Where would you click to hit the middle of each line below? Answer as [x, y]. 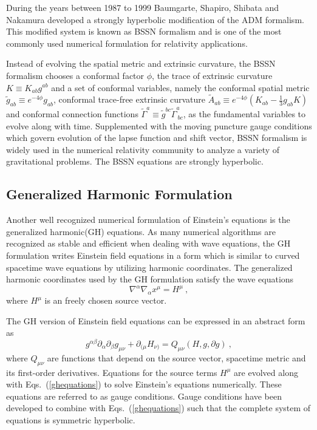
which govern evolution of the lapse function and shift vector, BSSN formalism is [157, 138]
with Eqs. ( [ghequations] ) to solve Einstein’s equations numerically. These [144, 384]
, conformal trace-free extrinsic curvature [130, 99]
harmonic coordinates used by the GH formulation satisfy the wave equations [150, 279]
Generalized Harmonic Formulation [119, 194]
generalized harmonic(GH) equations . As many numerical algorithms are [141, 231]
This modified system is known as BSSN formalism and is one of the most [144, 31]
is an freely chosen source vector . [106, 300]
